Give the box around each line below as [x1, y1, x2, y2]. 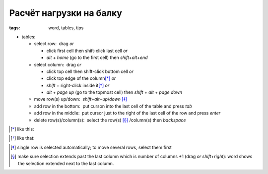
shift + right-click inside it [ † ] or [46, 82, 110, 88]
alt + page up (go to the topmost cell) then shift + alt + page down [46, 89, 182, 95]
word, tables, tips [48, 25, 84, 31]
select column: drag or [34, 61, 82, 67]
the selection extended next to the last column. [18, 160, 114, 166]
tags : [9, 25, 20, 31]
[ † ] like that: [10, 135, 35, 141]
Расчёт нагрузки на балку [9, 7, 123, 18]
